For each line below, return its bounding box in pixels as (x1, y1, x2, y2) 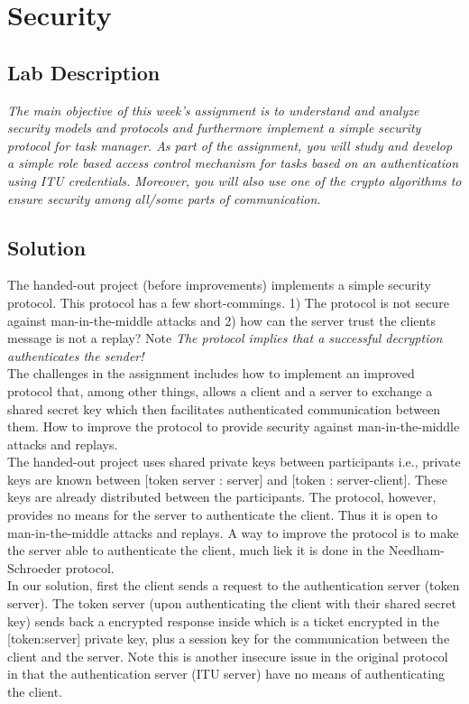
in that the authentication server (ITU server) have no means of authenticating (7, 664, 445, 683)
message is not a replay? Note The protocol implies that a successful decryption (7, 329, 443, 347)
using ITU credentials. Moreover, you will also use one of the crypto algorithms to (7, 171, 462, 190)
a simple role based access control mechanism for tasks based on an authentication (7, 153, 459, 172)
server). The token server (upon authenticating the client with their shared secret (7, 594, 456, 613)
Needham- (388, 541, 445, 560)
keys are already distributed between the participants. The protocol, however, (7, 487, 437, 506)
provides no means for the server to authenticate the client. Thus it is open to (7, 505, 437, 524)
